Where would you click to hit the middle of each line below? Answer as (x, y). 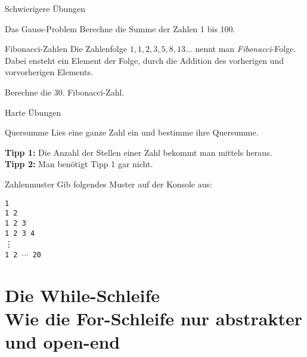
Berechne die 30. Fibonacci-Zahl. (65, 92)
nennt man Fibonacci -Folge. (246, 49)
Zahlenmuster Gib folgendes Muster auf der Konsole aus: (108, 184)
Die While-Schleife (83, 295)
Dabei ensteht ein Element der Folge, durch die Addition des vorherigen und (144, 60)
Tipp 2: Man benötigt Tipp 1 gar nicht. (79, 164)
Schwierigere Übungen (45, 8)
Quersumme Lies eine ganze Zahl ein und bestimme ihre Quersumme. (132, 132)
